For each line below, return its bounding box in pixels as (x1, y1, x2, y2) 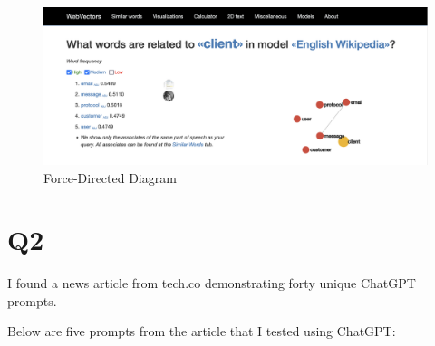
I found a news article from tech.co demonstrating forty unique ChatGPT (7, 274, 416, 293)
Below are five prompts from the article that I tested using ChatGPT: (7, 322, 396, 341)
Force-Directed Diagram (43, 168, 177, 187)
